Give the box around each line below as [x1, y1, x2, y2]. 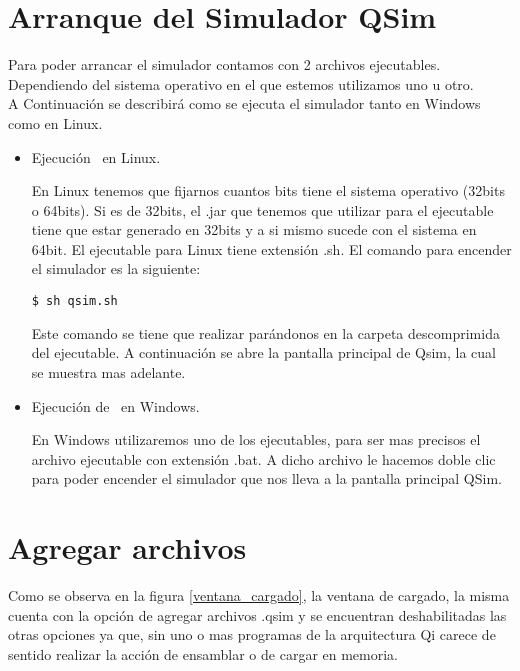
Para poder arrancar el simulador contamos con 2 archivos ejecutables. [8, 54, 441, 75]
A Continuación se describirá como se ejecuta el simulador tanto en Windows [8, 93, 481, 114]
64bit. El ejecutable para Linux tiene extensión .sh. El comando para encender [31, 238, 512, 259]
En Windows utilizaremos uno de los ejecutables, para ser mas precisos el [31, 429, 481, 450]
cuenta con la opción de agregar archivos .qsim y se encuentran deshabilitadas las [8, 604, 507, 625]
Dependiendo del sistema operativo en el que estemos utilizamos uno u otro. [8, 73, 474, 94]
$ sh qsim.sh [31, 294, 118, 309]
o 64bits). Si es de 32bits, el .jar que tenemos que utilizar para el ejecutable [31, 199, 494, 220]
